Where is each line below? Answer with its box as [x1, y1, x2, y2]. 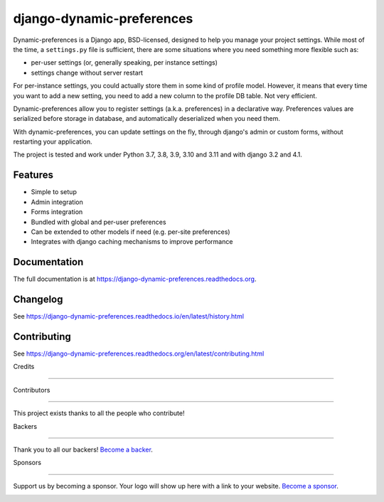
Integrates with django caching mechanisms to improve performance [31, 237, 233, 246]
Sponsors [13, 459, 42, 467]
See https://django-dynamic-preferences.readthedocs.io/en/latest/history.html [13, 312, 245, 321]
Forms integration [31, 208, 83, 216]
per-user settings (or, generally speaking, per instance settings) [31, 58, 218, 67]
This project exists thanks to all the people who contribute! [13, 409, 185, 417]
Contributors [13, 385, 50, 394]
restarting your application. [13, 137, 92, 146]
